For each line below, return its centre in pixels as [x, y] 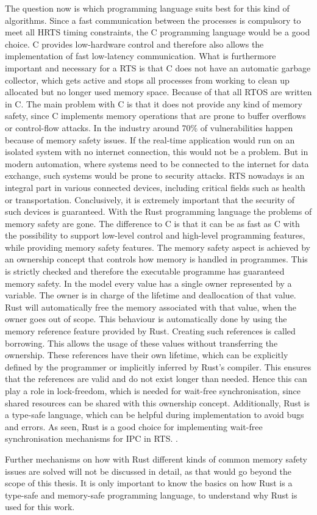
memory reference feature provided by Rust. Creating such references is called [150, 331]
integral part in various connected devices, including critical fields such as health [155, 187]
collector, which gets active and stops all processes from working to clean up [147, 80]
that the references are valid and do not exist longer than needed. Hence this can [156, 379]
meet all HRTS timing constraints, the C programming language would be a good [158, 32]
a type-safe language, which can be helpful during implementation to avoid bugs [155, 415]
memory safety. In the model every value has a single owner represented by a [148, 283]
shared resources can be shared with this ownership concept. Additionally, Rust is [157, 402]
